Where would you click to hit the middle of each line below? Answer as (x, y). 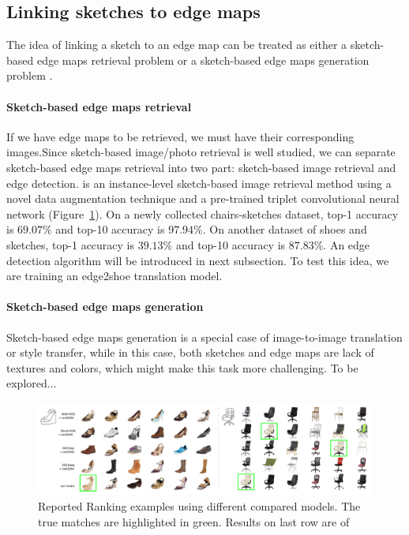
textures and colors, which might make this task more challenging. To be (182, 367)
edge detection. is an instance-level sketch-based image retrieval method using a (199, 183)
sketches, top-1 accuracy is (71, 244)
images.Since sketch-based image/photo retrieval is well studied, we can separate (201, 152)
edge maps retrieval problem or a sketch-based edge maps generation (203, 60)
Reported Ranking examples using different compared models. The (199, 506)
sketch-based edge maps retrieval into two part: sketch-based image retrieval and (201, 167)
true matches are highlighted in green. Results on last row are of (194, 521)
